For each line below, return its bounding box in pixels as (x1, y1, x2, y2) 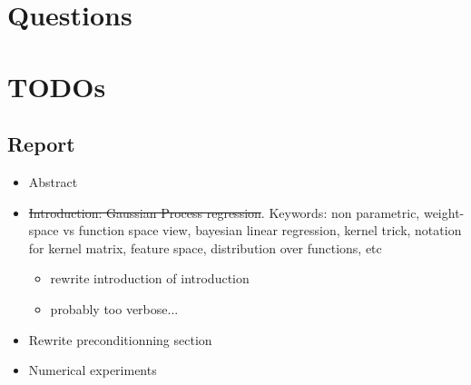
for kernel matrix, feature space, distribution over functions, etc (28, 238, 382, 257)
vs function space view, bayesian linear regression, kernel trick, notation (63, 221, 462, 240)
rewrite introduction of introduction (50, 269, 250, 288)
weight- (423, 202, 465, 222)
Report (7, 130, 75, 158)
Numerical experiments (28, 360, 157, 380)
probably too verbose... (50, 299, 179, 318)
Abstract (28, 172, 78, 191)
